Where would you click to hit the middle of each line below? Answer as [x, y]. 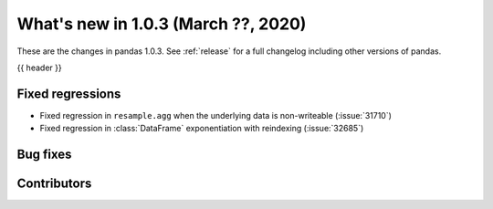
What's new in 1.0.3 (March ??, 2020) [162, 24]
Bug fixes [44, 155]
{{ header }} [40, 68]
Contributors [54, 184]
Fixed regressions [69, 94]
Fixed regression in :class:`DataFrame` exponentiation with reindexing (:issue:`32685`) [202, 129]
